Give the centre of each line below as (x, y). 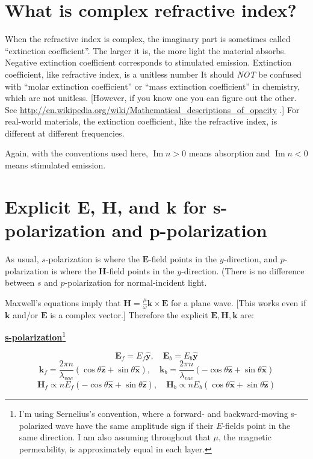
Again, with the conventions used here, (76, 153)
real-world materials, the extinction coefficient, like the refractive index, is (141, 121)
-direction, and (251, 258)
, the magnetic (245, 437)
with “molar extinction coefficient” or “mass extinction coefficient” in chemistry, (152, 86)
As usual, (22, 258)
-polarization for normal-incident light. (136, 282)
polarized (36, 425)
